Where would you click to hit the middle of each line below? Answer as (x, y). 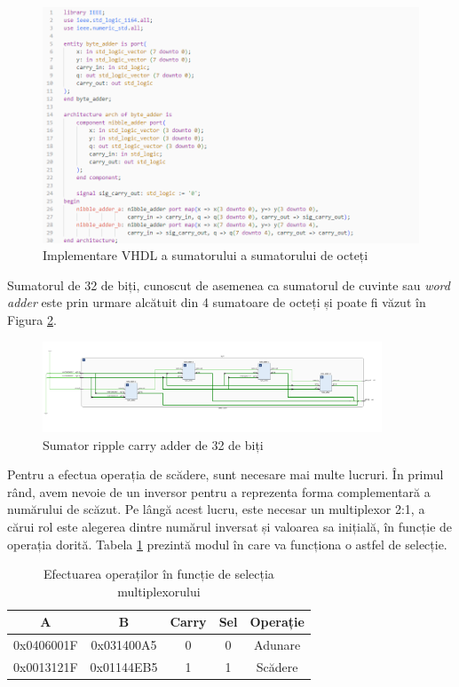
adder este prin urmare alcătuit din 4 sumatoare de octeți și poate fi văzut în (217, 302)
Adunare (277, 645)
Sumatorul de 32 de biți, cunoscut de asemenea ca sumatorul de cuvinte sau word (229, 284)
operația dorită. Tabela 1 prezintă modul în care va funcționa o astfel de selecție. (227, 544)
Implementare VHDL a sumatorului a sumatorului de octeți (206, 255)
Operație (277, 622)
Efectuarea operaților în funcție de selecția (159, 574)
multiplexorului (159, 591)
